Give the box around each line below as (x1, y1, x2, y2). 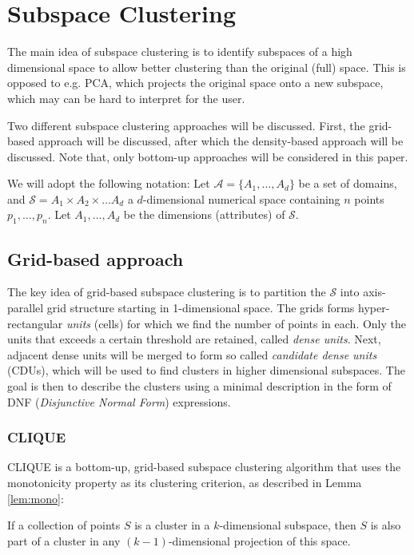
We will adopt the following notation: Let (7, 175, 210, 192)
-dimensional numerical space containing (142, 190, 340, 207)
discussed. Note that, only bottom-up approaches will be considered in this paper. (7, 148, 408, 165)
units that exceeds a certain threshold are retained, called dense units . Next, (7, 331, 381, 347)
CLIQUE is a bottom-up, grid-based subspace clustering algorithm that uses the (7, 458, 401, 475)
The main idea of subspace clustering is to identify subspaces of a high (7, 43, 352, 60)
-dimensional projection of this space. (168, 532, 351, 549)
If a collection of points (7, 517, 121, 533)
